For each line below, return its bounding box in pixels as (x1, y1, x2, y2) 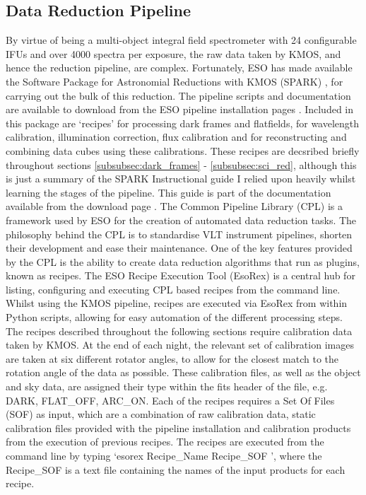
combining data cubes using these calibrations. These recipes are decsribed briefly (6, 143, 360, 158)
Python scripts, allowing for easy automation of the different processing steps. (6, 310, 343, 325)
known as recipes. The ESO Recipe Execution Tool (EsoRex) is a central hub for (6, 268, 355, 283)
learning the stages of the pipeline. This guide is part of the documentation (6, 185, 331, 199)
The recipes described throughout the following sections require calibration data (6, 323, 353, 338)
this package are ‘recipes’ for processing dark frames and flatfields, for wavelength (6, 115, 360, 130)
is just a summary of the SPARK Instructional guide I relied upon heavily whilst (6, 171, 356, 186)
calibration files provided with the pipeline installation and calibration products (6, 420, 351, 435)
